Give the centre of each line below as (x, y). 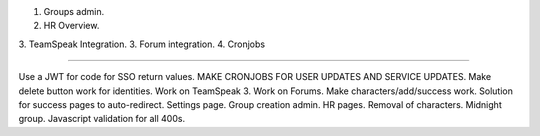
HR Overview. (71, 26)
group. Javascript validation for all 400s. (101, 119)
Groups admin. (74, 11)
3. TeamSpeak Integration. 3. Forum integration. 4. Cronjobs (141, 44)
